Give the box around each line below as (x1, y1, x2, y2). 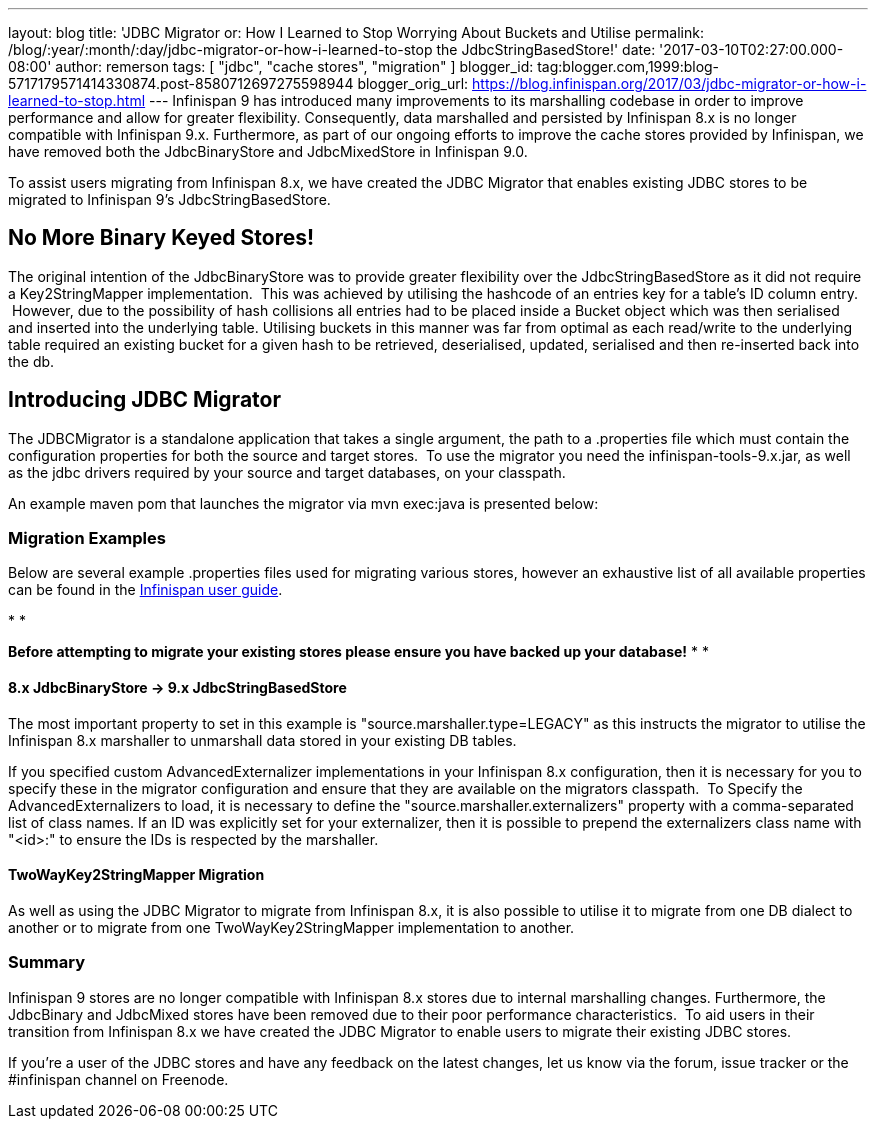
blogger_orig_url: (357, 75, 469, 92)
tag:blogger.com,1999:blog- (537, 58, 720, 75)
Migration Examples (8, 528, 166, 549)
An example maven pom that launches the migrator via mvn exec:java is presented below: (8, 494, 599, 512)
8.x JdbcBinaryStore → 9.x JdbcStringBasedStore (8, 679, 347, 697)
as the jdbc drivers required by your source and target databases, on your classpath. (8, 463, 566, 481)
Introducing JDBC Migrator (8, 387, 281, 413)
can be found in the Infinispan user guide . (8, 581, 283, 599)
